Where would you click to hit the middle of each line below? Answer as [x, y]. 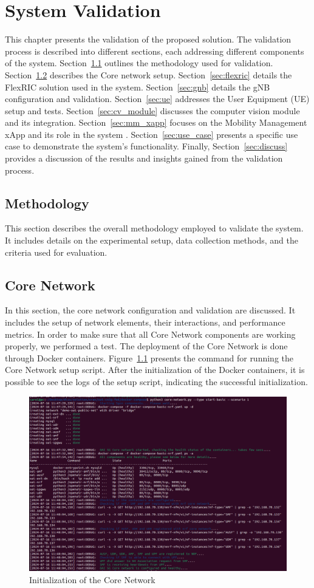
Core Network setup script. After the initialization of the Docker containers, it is [155, 370]
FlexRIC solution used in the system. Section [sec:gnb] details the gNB [138, 87]
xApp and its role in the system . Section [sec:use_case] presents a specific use [152, 134]
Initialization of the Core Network [92, 579]
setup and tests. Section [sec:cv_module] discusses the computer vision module [152, 110]
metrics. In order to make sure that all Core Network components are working [150, 334]
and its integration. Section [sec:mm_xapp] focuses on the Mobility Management [156, 122]
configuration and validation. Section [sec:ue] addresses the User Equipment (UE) [157, 99]
